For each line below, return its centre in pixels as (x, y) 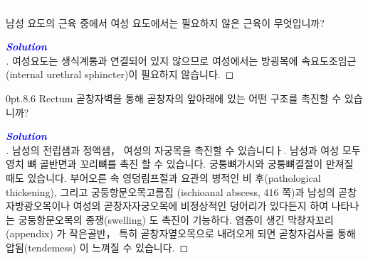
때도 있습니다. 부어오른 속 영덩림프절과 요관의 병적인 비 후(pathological (163, 177)
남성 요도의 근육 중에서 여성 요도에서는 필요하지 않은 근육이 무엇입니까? (165, 22)
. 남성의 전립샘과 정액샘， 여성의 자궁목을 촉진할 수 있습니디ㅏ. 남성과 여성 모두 (183, 150)
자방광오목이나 (38, 206)
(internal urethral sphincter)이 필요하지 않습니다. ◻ (120, 74)
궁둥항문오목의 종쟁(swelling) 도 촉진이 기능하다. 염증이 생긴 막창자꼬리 (176, 219)
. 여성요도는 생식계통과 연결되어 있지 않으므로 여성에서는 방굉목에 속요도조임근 (181, 60)
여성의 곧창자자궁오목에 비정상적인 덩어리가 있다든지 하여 (201, 206)
